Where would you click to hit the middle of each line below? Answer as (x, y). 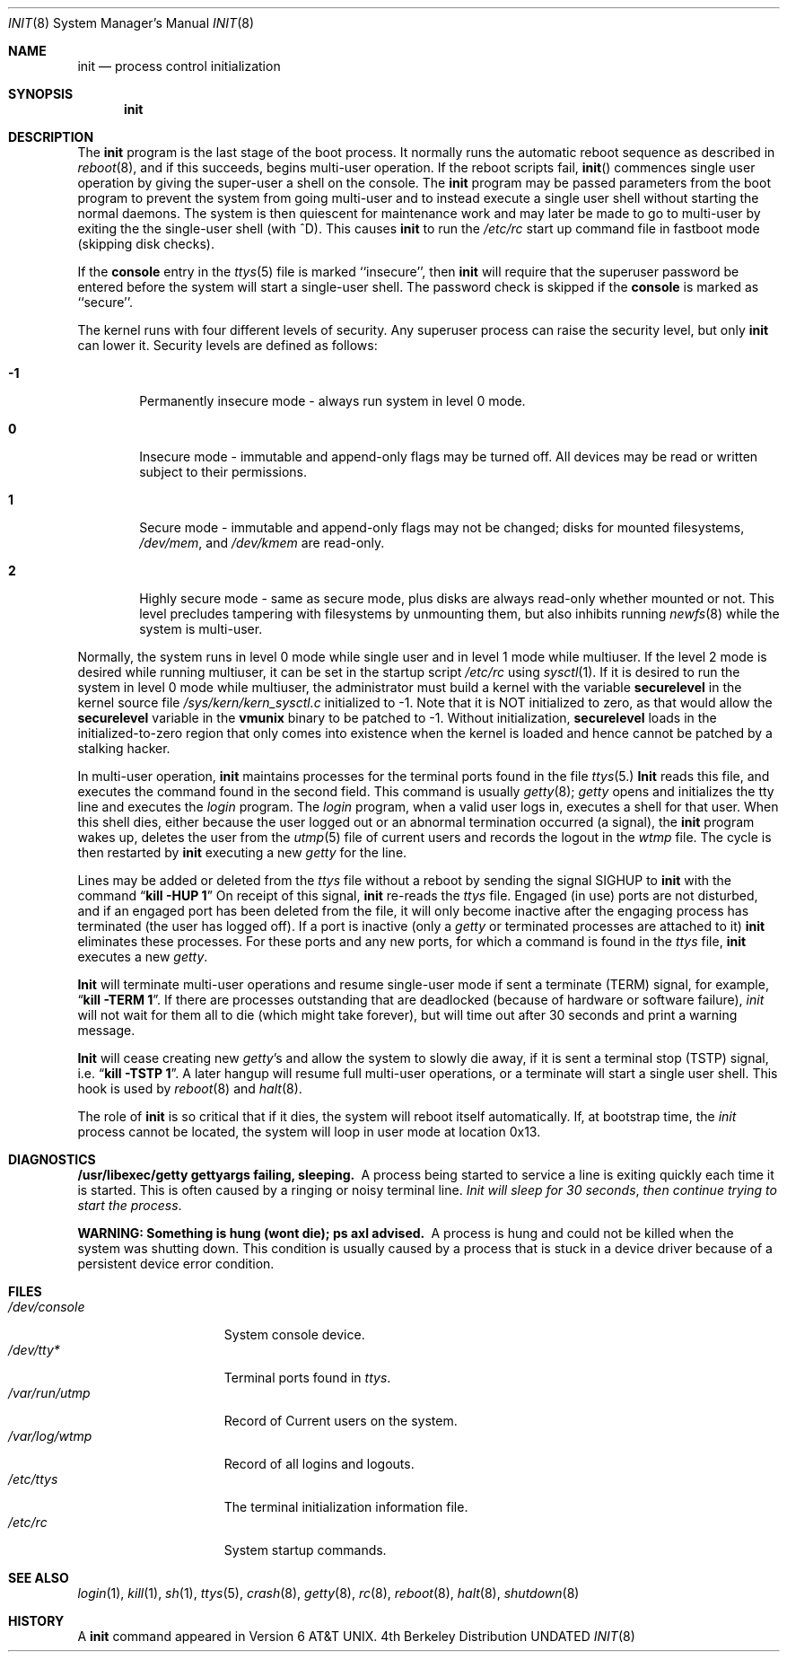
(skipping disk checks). (146, 244)
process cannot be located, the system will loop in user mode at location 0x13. (309, 1132)
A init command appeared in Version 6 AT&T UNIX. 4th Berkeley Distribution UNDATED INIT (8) (356, 1636)
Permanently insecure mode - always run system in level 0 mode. (332, 401)
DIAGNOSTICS (52, 1159)
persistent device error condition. (176, 1264)
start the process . (130, 1205)
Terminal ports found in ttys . (307, 1378)
